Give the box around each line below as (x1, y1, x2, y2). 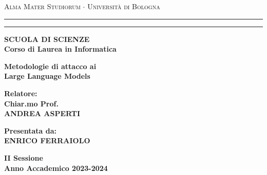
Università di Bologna (87, 1, 160, 11)
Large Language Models (4, 71, 90, 81)
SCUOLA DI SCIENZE (4, 33, 90, 44)
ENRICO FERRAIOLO (4, 135, 90, 146)
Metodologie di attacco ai (4, 60, 97, 71)
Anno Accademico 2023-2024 (4, 162, 108, 173)
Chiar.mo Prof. (4, 98, 59, 108)
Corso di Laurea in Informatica (4, 43, 117, 54)
